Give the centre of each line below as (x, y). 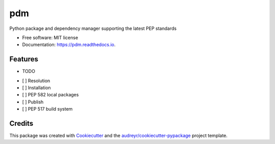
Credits (21, 123)
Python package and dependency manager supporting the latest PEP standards (93, 28)
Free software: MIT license (50, 38)
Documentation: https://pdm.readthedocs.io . (69, 45)
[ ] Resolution (36, 81)
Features (24, 59)
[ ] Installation (36, 88)
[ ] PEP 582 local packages (50, 95)
